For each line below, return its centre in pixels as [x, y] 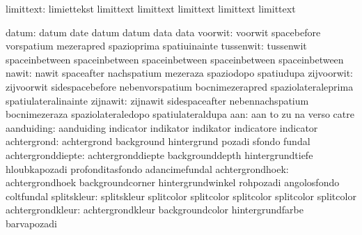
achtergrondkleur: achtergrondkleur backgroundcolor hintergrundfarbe [155, 210]
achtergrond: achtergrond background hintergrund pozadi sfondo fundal [158, 141]
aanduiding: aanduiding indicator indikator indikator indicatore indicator [162, 127]
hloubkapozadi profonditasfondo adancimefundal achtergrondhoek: [147, 168]
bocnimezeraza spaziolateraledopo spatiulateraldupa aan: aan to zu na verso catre [180, 114]
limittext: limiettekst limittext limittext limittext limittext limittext [151, 8]
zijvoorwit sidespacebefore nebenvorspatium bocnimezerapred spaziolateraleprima [180, 86]
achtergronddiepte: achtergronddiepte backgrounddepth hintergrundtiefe [159, 154]
